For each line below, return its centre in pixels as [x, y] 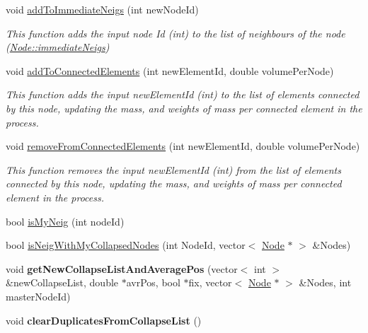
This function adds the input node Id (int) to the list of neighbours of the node [176, 33]
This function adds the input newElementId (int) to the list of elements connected [183, 94]
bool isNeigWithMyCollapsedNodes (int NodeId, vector [126, 245]
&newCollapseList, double [62, 282]
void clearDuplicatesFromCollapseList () [104, 320]
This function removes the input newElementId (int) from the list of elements [173, 169]
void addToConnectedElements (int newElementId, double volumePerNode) [170, 70]
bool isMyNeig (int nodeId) [65, 221]
